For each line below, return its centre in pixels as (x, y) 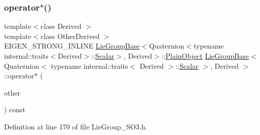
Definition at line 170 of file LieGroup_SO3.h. (76, 126)
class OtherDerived (70, 36)
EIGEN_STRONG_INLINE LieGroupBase (72, 46)
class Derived (61, 26)
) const (15, 109)
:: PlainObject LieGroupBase (205, 56)
